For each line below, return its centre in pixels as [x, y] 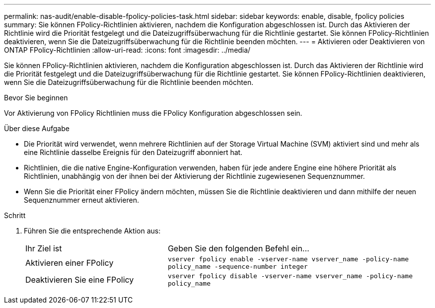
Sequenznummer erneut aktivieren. [81, 200]
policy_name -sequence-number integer [238, 267]
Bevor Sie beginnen [36, 98]
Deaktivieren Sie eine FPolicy [80, 280]
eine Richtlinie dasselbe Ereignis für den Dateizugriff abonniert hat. [133, 152]
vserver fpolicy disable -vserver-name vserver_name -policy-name [290, 276]
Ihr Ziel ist [44, 248]
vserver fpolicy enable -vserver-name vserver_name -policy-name [288, 259]
